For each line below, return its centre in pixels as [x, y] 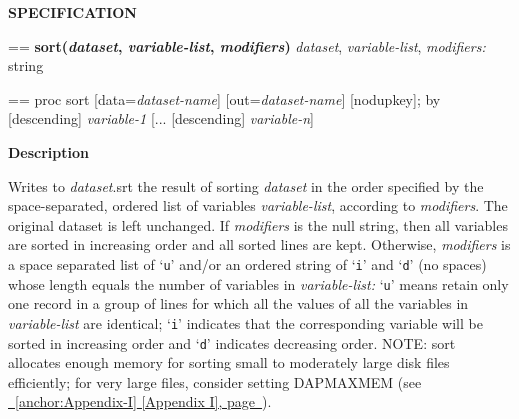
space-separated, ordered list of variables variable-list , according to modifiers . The [258, 205]
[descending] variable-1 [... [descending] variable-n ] [161, 118]
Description [49, 151]
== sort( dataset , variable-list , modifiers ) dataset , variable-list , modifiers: [247, 45]
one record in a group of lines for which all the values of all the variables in [238, 303]
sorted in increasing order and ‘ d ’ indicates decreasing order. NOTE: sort [232, 342]
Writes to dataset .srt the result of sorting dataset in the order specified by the [246, 185]
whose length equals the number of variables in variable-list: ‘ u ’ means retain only [258, 283]
